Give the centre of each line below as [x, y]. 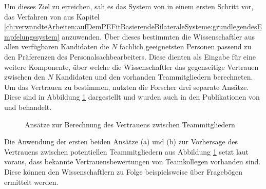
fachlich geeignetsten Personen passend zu [185, 46]
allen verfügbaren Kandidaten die [57, 46]
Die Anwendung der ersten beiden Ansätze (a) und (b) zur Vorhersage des [121, 141]
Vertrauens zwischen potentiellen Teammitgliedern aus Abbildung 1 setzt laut [127, 151]
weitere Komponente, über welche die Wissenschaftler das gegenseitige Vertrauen [131, 67]
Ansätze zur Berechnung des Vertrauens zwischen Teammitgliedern [130, 124]
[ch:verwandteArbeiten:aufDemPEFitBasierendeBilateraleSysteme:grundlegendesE [133, 26]
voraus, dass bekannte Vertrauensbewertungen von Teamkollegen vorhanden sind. [132, 162]
